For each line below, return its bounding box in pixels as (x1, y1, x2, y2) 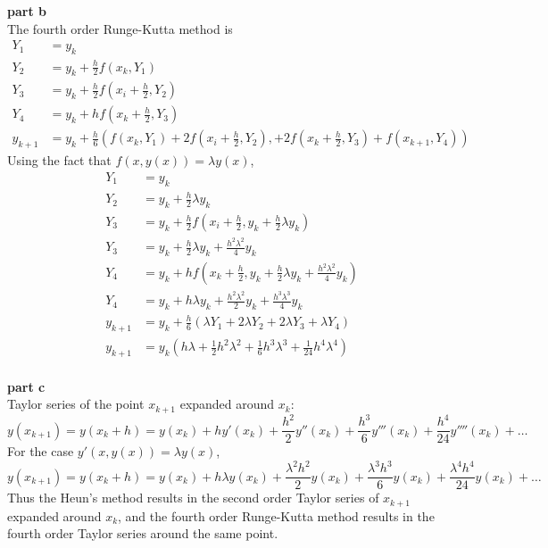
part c (7, 377, 46, 395)
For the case (7, 442, 74, 461)
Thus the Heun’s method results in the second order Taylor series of (7, 488, 379, 507)
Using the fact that (7, 151, 112, 170)
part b (7, 2, 46, 20)
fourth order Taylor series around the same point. (7, 524, 278, 543)
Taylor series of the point (7, 394, 145, 413)
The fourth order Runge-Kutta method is (7, 19, 233, 37)
